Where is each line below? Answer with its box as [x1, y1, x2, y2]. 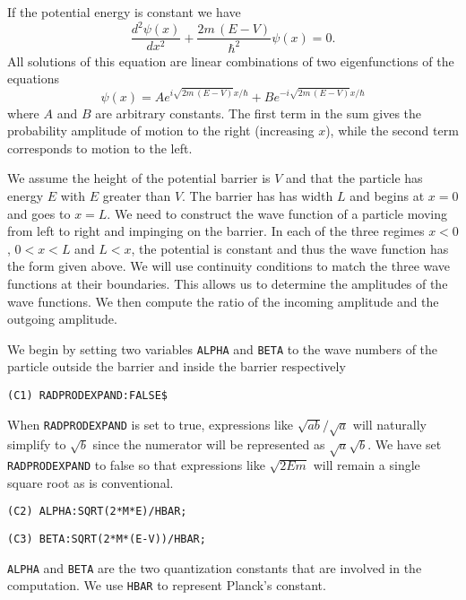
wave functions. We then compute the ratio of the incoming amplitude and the [7, 291, 439, 310]
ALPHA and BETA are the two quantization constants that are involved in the [7, 558, 422, 577]
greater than [102, 186, 171, 204]
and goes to [7, 204, 71, 222]
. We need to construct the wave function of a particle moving [107, 204, 448, 222]
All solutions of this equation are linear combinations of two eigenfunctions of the [7, 51, 454, 70]
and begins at [349, 186, 425, 204]
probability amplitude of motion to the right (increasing [7, 121, 315, 140]
